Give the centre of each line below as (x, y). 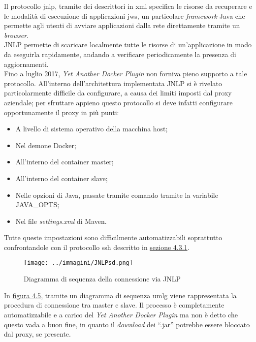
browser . (16, 35)
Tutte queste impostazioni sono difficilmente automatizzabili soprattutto (113, 237)
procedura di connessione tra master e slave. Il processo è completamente (114, 305)
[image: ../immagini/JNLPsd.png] (78, 263)
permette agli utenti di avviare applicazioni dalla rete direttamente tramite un (122, 25)
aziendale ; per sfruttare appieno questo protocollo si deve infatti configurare (118, 102)
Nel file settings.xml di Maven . (61, 221)
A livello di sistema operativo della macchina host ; (92, 129)
